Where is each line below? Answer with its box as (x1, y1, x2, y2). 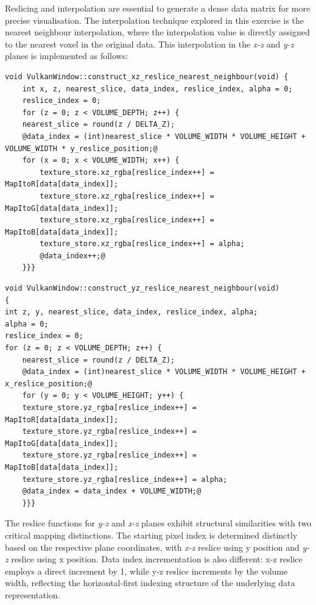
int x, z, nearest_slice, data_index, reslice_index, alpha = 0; (22, 84, 293, 93)
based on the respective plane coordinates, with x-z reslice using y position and (5, 540, 300, 553)
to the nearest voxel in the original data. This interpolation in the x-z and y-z (5, 37, 294, 50)
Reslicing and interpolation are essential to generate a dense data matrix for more (5, 2, 311, 14)
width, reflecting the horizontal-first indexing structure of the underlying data (5, 576, 295, 589)
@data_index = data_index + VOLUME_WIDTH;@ (22, 487, 202, 496)
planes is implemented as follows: (5, 49, 128, 62)
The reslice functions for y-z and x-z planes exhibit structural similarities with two (5, 517, 312, 529)
